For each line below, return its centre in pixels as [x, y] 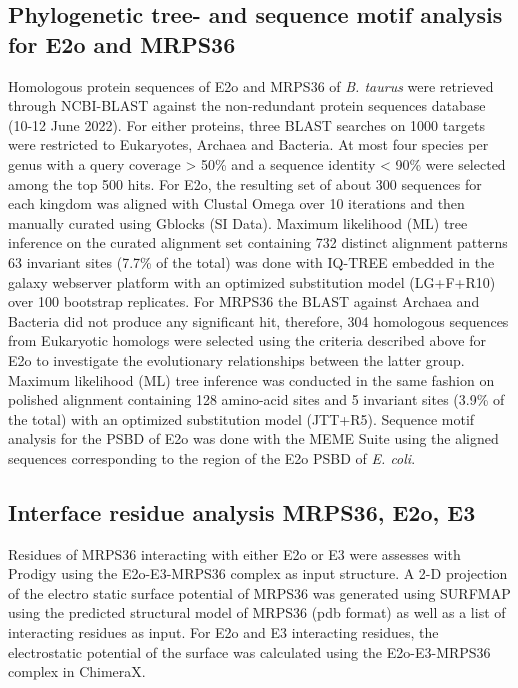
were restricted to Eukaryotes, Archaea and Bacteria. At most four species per [248, 144]
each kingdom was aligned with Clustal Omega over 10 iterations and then [236, 203]
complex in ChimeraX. [77, 671]
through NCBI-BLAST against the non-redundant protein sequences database [247, 105]
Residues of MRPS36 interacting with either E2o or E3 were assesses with [234, 553]
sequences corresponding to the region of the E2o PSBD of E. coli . [212, 457]
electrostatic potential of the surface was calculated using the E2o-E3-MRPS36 [249, 651]
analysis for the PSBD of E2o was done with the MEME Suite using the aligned [253, 438]
